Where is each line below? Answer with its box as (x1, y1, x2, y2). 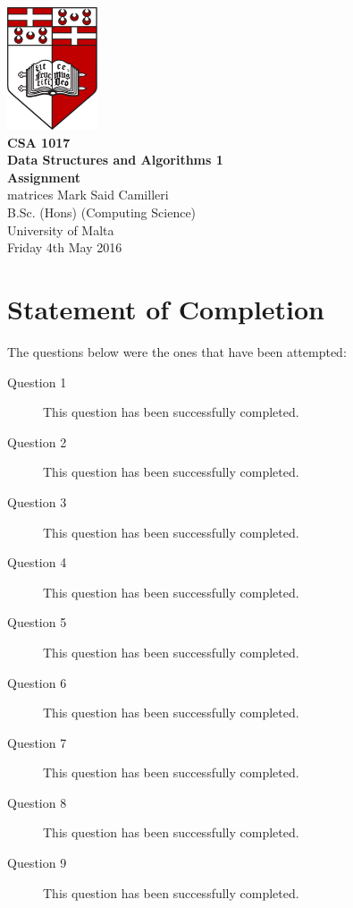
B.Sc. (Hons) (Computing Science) (7, 203, 197, 222)
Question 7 (7, 733, 67, 751)
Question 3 (7, 492, 67, 511)
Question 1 (7, 372, 67, 391)
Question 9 (7, 853, 67, 872)
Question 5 (7, 613, 67, 632)
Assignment (7, 167, 80, 186)
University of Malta (7, 220, 114, 239)
